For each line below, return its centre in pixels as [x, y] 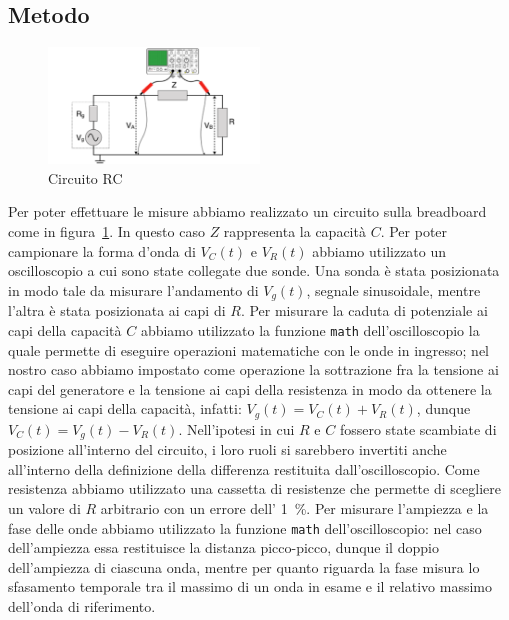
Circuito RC [85, 177]
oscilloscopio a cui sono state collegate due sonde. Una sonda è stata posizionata [254, 270]
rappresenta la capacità [294, 231]
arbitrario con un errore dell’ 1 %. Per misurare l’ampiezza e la [294, 508]
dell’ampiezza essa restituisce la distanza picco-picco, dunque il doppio [223, 547]
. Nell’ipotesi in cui [236, 428]
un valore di [44, 508]
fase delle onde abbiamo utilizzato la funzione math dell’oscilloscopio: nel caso [245, 527]
